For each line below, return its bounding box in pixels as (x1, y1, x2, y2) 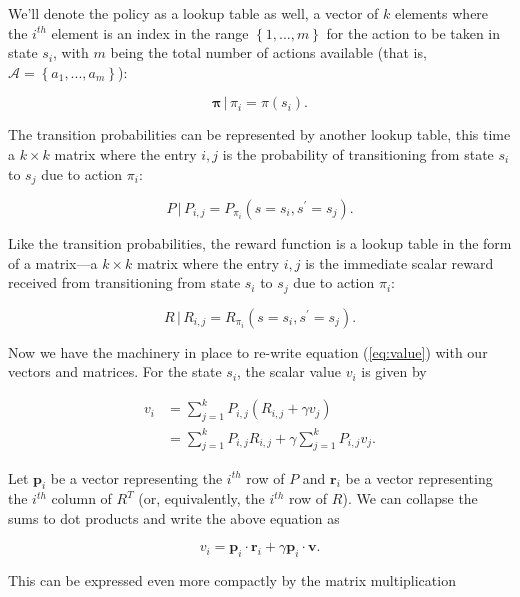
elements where (395, 3, 489, 23)
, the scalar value (237, 361, 341, 382)
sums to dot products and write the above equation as (8, 507, 340, 528)
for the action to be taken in (326, 22, 501, 43)
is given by (361, 361, 427, 382)
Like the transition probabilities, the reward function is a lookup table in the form (8, 233, 512, 254)
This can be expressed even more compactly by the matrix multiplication (8, 570, 456, 591)
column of (51, 488, 112, 509)
